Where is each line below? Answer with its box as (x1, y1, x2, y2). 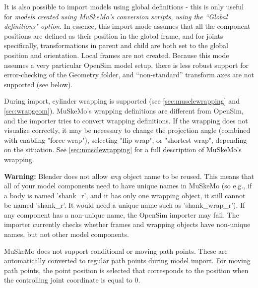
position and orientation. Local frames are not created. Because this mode (4, 50, 229, 60)
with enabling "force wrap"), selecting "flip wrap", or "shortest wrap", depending (4, 134, 247, 145)
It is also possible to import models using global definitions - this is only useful (4, 1, 244, 11)
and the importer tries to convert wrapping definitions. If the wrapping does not (4, 115, 248, 125)
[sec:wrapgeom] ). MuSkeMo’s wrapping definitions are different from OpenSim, (4, 105, 244, 115)
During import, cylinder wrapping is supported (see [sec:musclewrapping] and (4, 96, 240, 106)
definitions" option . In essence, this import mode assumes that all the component (4, 21, 251, 31)
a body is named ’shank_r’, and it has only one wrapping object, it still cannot (4, 190, 246, 200)
